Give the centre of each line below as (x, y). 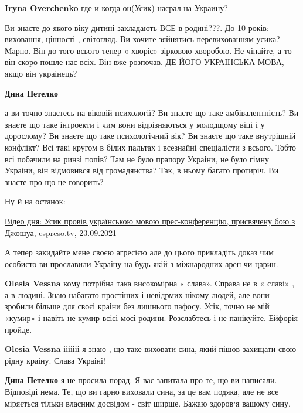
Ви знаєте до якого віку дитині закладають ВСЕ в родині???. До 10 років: (137, 27)
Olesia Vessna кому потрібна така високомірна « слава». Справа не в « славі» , (150, 283)
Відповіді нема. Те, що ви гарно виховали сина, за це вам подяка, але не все (142, 392)
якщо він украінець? (41, 73)
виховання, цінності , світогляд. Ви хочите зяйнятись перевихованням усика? (142, 39)
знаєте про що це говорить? (54, 181)
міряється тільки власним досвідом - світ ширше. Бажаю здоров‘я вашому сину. (148, 403)
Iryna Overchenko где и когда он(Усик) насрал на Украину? (116, 8)
